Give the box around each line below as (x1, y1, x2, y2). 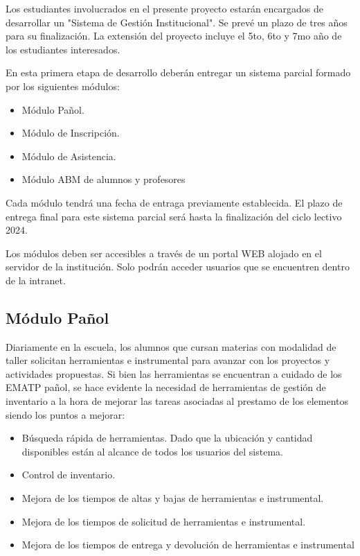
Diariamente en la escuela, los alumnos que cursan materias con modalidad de (6, 339, 336, 354)
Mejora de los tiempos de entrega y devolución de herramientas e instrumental (21, 537, 354, 552)
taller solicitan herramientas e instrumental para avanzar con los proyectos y (6, 353, 330, 367)
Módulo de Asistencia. (21, 148, 116, 163)
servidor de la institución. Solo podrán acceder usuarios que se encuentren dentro (6, 259, 350, 274)
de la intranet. (6, 272, 66, 287)
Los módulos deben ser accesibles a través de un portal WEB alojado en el (6, 245, 322, 260)
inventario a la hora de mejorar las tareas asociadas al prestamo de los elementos (6, 394, 348, 408)
